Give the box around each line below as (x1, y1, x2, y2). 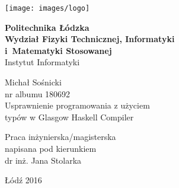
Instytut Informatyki (5, 56, 80, 68)
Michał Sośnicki (5, 76, 62, 88)
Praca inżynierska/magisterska (5, 130, 116, 143)
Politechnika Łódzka (5, 21, 89, 33)
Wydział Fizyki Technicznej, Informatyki (5, 33, 175, 45)
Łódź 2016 (5, 174, 42, 186)
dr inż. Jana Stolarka (5, 154, 82, 166)
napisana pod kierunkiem (5, 142, 97, 154)
